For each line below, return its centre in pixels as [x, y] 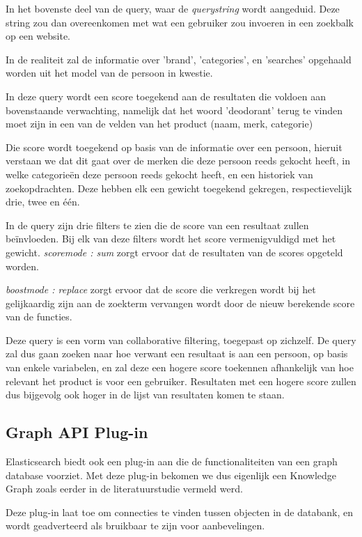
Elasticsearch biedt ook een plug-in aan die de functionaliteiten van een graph [172, 461]
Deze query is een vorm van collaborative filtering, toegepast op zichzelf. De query [181, 340]
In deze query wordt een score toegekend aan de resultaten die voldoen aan [166, 96]
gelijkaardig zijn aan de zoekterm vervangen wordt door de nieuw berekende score [180, 303]
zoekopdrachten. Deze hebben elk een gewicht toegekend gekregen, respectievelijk [179, 188]
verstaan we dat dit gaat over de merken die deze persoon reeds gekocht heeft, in [178, 161]
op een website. [38, 36]
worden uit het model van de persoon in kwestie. [109, 73]
